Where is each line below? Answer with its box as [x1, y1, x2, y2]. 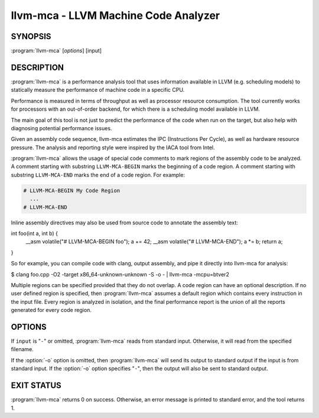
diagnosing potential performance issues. [11, 124, 112, 131]
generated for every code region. [11, 307, 92, 314]
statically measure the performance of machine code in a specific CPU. [11, 86, 185, 94]
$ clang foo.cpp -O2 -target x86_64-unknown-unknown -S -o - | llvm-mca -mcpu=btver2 [11, 271, 230, 278]
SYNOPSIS [11, 31, 51, 41]
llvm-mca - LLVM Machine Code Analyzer [11, 9, 220, 22]
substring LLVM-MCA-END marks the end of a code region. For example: [11, 171, 185, 178]
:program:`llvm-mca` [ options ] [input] [11, 47, 102, 54]
